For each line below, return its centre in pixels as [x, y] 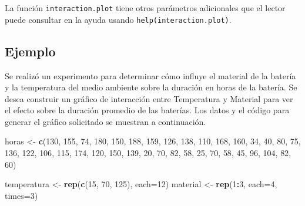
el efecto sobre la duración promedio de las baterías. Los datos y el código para [147, 110]
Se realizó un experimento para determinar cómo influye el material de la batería [150, 75]
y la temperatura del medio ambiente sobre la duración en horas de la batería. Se [151, 87]
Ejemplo [30, 51]
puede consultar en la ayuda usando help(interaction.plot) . [118, 19]
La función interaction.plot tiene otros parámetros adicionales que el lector [145, 8]
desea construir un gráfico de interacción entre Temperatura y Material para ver [149, 98]
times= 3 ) [21, 195]
